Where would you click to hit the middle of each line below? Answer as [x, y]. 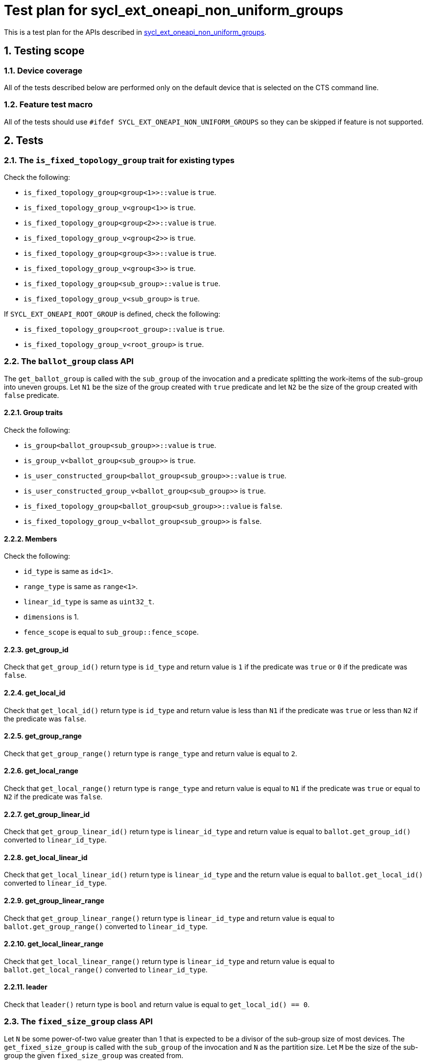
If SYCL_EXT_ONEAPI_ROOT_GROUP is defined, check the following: [112, 314]
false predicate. [32, 395]
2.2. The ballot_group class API [69, 361]
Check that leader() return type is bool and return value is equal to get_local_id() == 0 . [157, 1005]
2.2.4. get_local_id [35, 693]
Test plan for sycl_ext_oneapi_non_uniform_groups [174, 10]
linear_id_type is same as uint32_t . [89, 602]
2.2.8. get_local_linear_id [46, 857]
